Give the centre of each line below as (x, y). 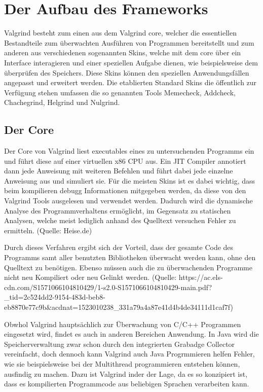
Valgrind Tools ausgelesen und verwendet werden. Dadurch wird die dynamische (128, 201)
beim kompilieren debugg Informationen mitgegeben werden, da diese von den (125, 190)
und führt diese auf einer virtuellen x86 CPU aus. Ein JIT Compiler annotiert (125, 161)
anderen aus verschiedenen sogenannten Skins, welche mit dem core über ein (123, 52)
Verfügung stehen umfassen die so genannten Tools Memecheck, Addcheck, (120, 92)
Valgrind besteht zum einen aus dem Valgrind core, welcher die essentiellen (120, 33)
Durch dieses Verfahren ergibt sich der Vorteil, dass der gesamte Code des (119, 247)
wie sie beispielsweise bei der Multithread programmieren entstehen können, (122, 363)
